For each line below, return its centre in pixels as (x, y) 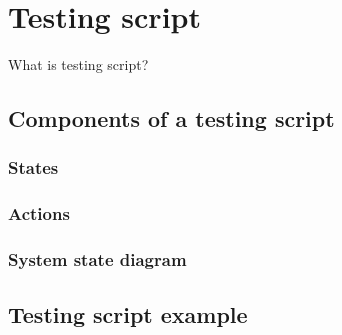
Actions (39, 213)
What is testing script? (78, 64)
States (33, 167)
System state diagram (97, 259)
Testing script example (128, 314)
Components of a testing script (171, 118)
